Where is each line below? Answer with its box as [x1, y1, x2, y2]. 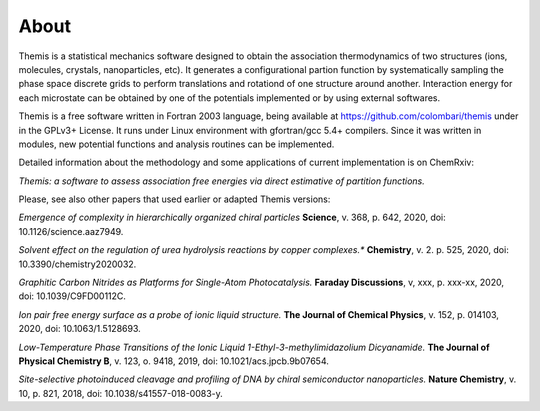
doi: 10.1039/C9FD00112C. [18, 290, 127, 302]
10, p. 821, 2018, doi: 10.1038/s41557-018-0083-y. [18, 387, 224, 399]
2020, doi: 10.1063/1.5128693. [18, 323, 142, 335]
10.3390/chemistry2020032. [18, 258, 137, 270]
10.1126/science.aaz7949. [18, 225, 124, 237]
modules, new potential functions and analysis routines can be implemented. [18, 138, 335, 150]
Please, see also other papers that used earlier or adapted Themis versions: [18, 193, 331, 205]
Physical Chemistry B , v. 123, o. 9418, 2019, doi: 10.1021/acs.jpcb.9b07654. [18, 355, 330, 367]
